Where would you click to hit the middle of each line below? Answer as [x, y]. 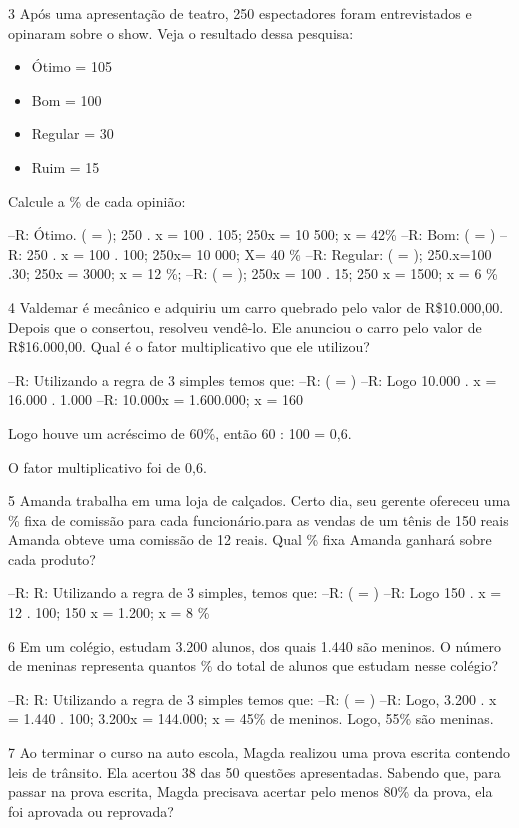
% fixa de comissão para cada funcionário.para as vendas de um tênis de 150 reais [258, 519]
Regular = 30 [72, 133]
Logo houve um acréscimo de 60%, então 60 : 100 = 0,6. [180, 432]
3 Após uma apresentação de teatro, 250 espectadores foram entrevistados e [240, 13]
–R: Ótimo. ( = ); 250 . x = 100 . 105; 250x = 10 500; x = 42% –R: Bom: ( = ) [252, 234]
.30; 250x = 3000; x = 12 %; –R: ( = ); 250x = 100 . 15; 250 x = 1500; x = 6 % [253, 273]
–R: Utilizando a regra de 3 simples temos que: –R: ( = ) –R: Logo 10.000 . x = [252, 379]
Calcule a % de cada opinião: [97, 200]
